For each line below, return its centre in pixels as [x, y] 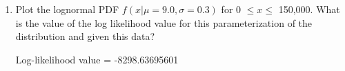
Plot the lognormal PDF [67, 9]
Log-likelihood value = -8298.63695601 [97, 59]
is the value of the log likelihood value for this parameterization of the [164, 22]
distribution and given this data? [85, 36]
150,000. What [309, 9]
